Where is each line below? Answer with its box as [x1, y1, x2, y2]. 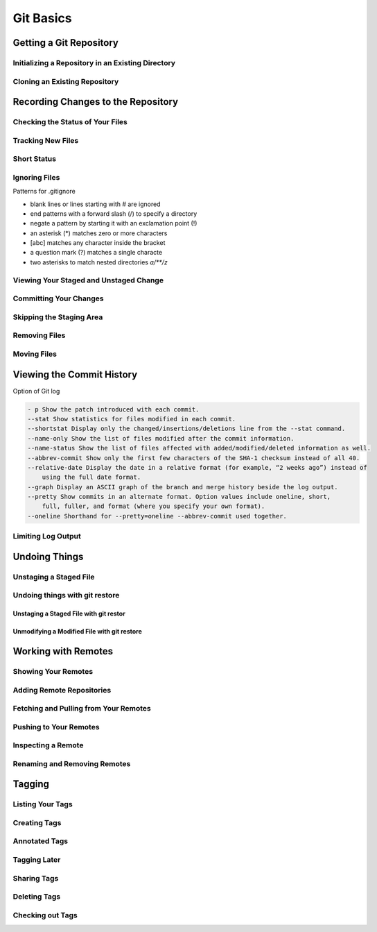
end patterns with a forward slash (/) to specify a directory [30, 209, 198, 218]
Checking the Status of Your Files [12, 117, 128, 127]
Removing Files [12, 330, 66, 340]
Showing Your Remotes [12, 666, 94, 676]
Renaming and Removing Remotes [12, 759, 131, 768]
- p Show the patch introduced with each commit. [27, 405, 200, 413]
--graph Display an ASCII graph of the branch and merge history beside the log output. [27, 483, 339, 491]
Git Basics [12, 10, 72, 26]
